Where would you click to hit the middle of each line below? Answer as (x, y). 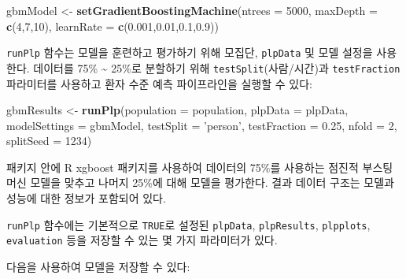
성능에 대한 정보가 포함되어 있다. (86, 198)
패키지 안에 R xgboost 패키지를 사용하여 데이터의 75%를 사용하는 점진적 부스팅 (200, 167)
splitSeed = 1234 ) (49, 141)
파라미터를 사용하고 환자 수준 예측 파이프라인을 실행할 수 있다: (159, 83)
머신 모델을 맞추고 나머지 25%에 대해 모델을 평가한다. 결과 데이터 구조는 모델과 (200, 182)
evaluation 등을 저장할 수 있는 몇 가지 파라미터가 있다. (142, 240)
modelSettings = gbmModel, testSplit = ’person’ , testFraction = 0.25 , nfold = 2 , (202, 125)
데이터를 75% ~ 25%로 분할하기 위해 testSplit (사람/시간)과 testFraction (217, 67)
